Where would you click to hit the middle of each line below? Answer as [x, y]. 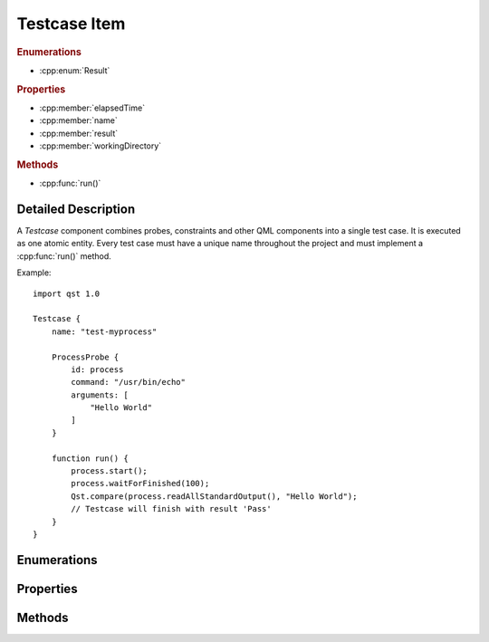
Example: [34, 273]
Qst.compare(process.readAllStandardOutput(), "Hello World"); [214, 496]
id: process [97, 369]
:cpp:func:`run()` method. [64, 256]
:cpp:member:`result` [79, 133]
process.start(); [110, 471]
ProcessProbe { [85, 357]
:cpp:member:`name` [78, 120]
